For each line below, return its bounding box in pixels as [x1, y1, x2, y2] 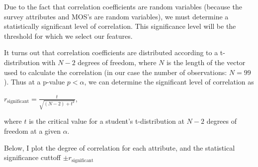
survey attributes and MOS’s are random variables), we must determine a [4, 11, 229, 21]
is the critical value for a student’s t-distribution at [29, 116, 184, 126]
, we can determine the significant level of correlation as [84, 77, 254, 87]
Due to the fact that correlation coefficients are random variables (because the [4, 1, 242, 11]
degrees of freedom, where [78, 57, 157, 67]
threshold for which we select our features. [4, 30, 133, 41]
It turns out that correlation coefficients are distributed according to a [4, 47, 218, 58]
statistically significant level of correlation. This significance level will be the [4, 21, 236, 31]
